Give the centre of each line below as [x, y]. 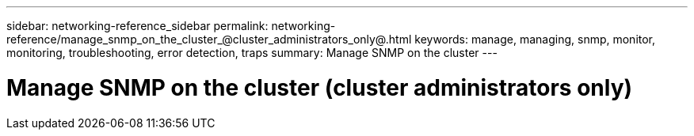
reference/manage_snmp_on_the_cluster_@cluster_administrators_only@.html [209, 39]
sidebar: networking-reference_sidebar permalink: [137, 26]
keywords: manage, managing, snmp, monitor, [535, 39]
